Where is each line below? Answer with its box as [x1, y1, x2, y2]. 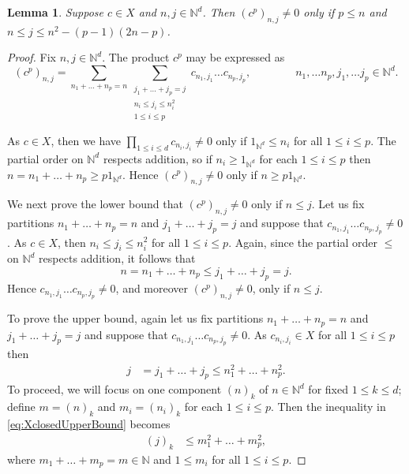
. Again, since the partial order [228, 233, 377, 250]
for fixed [308, 381, 348, 397]
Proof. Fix [7, 49, 56, 65]
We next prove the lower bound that [7, 196, 183, 212]
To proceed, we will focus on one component [7, 381, 222, 397]
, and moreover [115, 279, 189, 296]
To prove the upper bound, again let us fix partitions [7, 310, 264, 327]
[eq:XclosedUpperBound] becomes [7, 416, 171, 432]
